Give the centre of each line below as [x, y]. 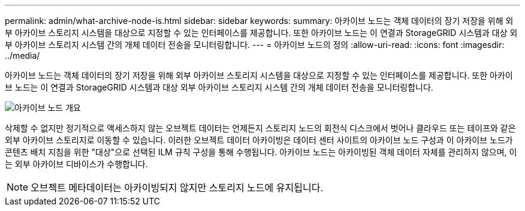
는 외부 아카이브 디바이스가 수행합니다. [76, 164]
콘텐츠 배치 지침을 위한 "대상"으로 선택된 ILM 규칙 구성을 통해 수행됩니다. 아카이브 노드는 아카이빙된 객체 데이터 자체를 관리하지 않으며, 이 [261, 152]
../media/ [22, 55]
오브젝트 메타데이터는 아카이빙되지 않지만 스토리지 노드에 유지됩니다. [177, 188]
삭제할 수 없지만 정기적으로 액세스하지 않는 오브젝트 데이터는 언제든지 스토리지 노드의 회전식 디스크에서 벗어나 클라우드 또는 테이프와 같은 [260, 128]
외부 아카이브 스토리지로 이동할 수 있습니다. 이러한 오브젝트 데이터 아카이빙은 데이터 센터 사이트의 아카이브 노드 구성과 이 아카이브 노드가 [259, 140]
